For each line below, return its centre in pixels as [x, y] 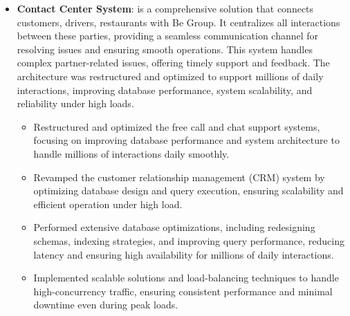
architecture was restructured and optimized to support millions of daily [170, 76]
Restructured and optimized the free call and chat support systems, [177, 126]
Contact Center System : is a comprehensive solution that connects [165, 8]
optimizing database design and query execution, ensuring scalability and [188, 190]
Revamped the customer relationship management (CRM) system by [179, 177]
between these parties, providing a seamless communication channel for [168, 36]
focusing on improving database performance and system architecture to [186, 140]
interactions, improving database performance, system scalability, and [165, 90]
